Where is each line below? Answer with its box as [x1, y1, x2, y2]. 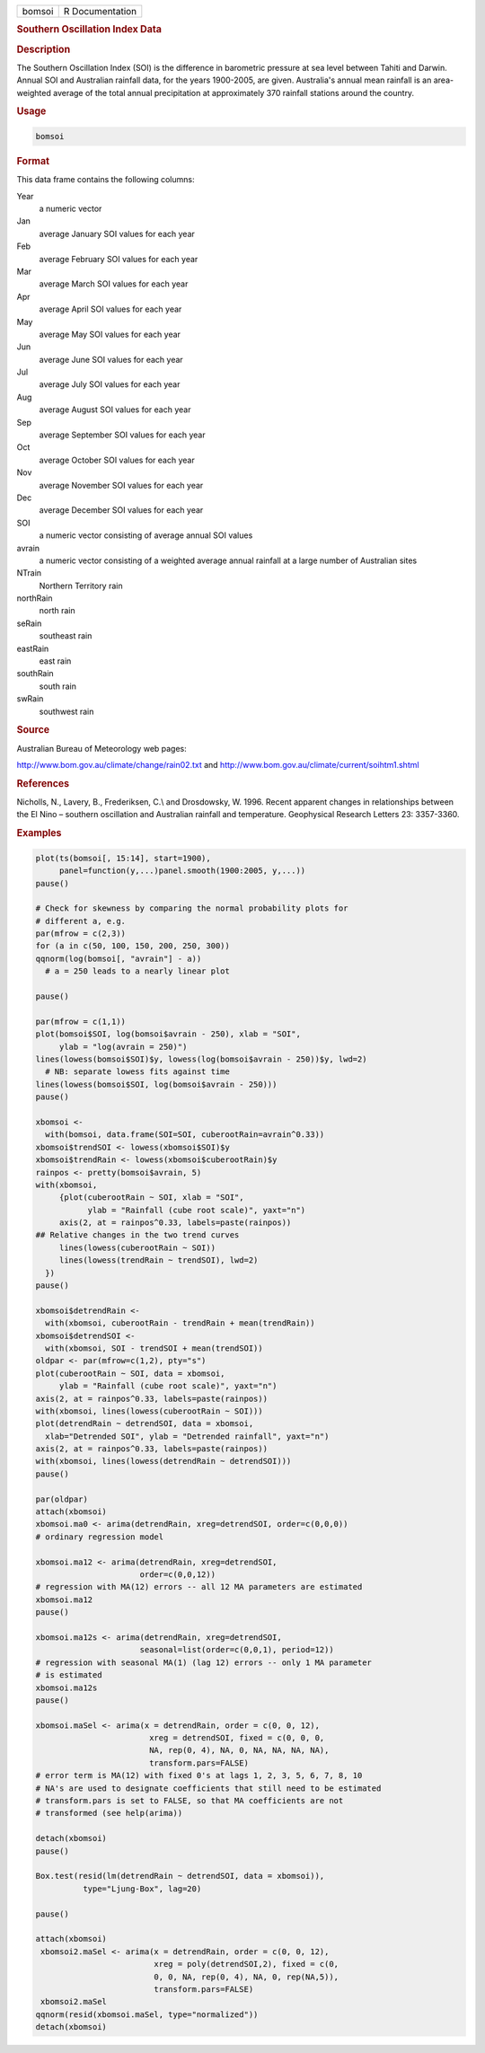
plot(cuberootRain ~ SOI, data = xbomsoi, [35, 1368, 225, 1379]
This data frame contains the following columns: [16, 174, 195, 185]
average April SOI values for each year [39, 304, 182, 314]
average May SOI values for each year [39, 329, 181, 339]
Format [16, 154, 49, 167]
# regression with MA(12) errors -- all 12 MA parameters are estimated [35, 1582, 363, 1592]
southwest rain [39, 706, 94, 717]
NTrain [16, 568, 42, 578]
